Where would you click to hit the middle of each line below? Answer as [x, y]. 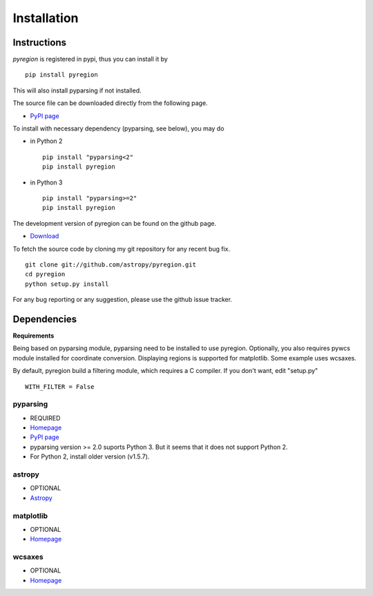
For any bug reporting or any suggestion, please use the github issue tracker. [123, 300]
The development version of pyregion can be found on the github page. [115, 223]
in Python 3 [46, 182]
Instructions [40, 42]
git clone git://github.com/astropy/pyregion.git [111, 265]
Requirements [34, 336]
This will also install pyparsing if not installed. [77, 90]
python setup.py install [67, 284]
